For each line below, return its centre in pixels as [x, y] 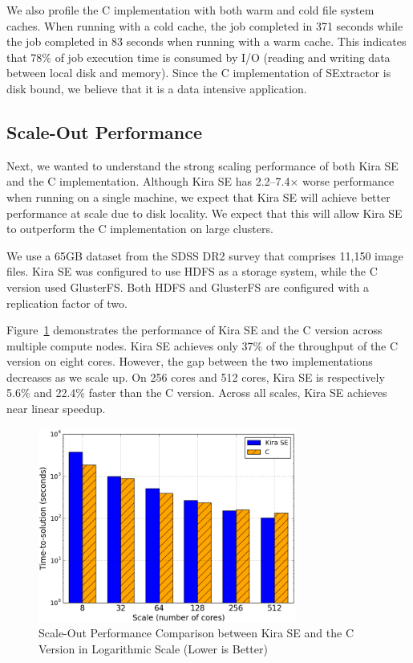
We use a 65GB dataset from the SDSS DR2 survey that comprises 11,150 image [205, 255]
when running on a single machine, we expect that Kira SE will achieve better [198, 196]
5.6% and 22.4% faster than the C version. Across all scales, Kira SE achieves [197, 393]
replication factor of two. [67, 303]
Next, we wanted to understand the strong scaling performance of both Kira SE [202, 165]
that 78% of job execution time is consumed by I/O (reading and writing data [198, 57]
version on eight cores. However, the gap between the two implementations [190, 361]
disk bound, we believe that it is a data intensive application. [157, 88]
